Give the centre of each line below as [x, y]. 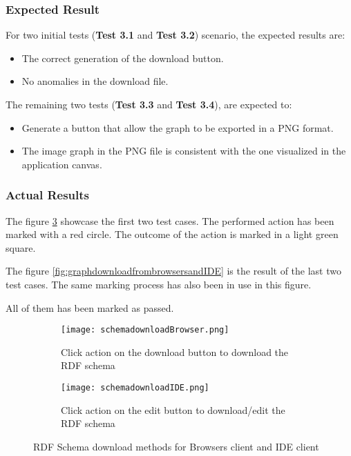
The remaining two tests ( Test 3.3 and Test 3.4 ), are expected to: [149, 104]
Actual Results [48, 195]
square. [21, 247]
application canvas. [62, 164]
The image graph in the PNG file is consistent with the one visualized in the [184, 151]
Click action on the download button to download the [175, 351]
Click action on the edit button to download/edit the [173, 409]
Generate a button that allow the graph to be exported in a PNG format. [178, 127]
